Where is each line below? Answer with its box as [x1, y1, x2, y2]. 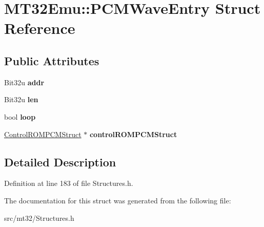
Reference [4, 17, 75, 39]
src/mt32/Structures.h [4, 212, 74, 223]
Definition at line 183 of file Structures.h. [4, 178, 133, 188]
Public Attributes [4, 52, 99, 68]
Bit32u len [4, 94, 38, 105]
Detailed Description [4, 154, 116, 169]
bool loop [4, 111, 36, 122]
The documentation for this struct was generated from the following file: [4, 195, 231, 205]
